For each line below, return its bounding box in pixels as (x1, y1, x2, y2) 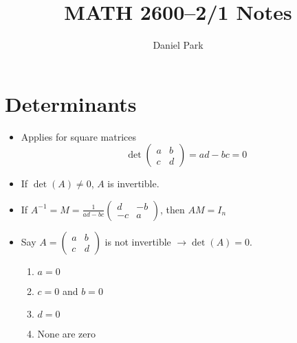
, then (160, 202, 185, 216)
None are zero (37, 327, 96, 341)
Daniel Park (153, 38, 203, 52)
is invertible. (107, 176, 159, 191)
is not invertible (104, 234, 171, 248)
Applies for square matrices (21, 129, 136, 143)
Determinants (5, 89, 137, 117)
